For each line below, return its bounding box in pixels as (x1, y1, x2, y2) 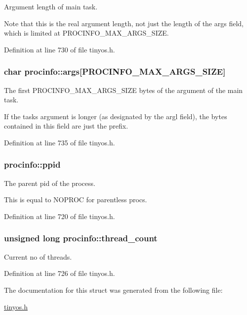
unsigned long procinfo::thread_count (4, 232, 158, 244)
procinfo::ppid (4, 158, 61, 171)
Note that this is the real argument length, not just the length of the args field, (4, 18, 244, 28)
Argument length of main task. (4, 1, 98, 11)
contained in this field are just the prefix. (4, 121, 128, 131)
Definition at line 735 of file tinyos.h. (4, 137, 115, 147)
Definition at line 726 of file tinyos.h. (4, 268, 115, 278)
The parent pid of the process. (4, 178, 95, 188)
